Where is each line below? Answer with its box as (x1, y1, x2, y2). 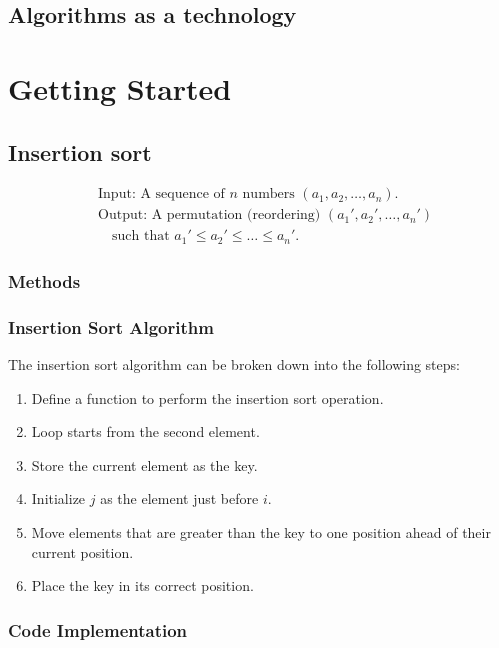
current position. (31, 541, 134, 562)
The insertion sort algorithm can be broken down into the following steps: (8, 353, 460, 374)
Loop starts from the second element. (31, 421, 260, 442)
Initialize (31, 488, 86, 509)
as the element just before (100, 488, 259, 509)
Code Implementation (8, 617, 188, 642)
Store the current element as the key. (31, 454, 258, 475)
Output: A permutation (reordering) (98, 208, 321, 223)
